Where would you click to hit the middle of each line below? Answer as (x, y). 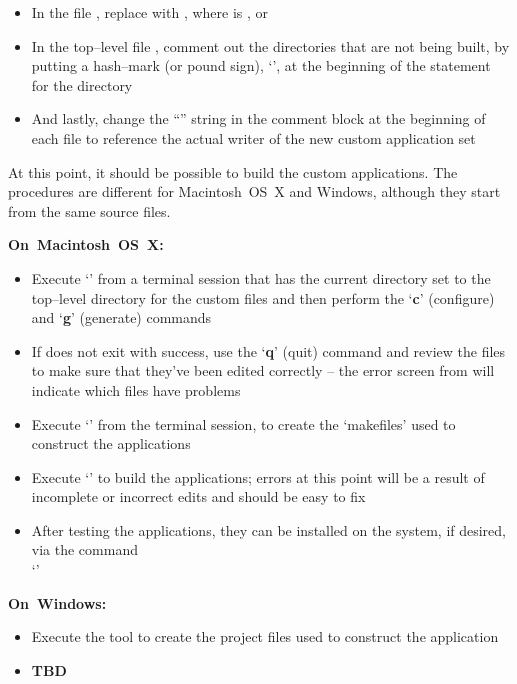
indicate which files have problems (136, 389)
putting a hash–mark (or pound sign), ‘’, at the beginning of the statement (261, 65)
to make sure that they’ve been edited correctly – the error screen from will (263, 370)
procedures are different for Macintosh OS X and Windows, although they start (254, 191)
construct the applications (111, 443)
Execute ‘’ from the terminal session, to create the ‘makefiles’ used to (243, 423)
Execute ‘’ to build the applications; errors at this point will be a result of (258, 476)
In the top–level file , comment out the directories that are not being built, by (270, 45)
